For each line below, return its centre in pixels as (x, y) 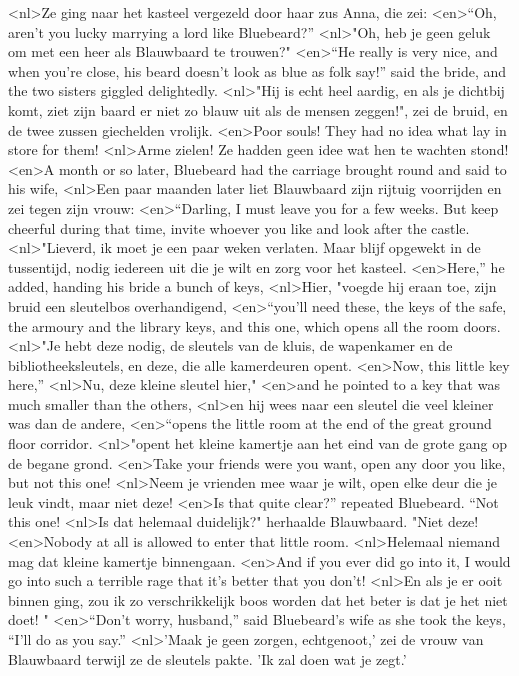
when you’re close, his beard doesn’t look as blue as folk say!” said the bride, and (257, 70)
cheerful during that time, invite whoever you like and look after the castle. (239, 227)
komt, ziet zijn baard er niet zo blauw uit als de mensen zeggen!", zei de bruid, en (258, 109)
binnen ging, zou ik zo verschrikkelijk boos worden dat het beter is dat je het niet (258, 599)
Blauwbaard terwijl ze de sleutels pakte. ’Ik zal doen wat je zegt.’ (207, 658)
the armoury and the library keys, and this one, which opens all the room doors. (254, 325)
